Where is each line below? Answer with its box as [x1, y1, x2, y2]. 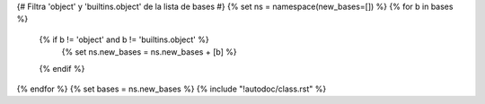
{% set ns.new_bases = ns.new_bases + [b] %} [61, 47, 237, 57]
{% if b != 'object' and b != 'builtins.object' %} [39, 34, 210, 45]
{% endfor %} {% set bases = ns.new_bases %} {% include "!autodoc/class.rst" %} [16, 83, 327, 94]
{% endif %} [39, 63, 85, 74]
